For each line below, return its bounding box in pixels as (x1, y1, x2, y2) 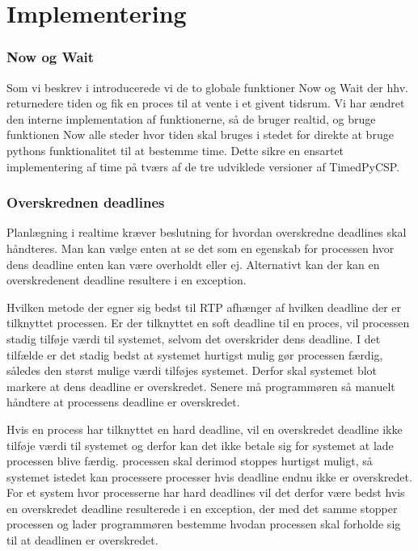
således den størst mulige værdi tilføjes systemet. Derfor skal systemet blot (6, 362, 378, 379)
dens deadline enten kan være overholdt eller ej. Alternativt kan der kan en (6, 255, 380, 272)
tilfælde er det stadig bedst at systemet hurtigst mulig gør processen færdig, (6, 346, 383, 363)
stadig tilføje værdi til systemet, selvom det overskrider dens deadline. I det (6, 330, 381, 347)
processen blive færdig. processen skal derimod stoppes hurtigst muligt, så (6, 452, 373, 469)
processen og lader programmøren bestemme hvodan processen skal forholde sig (6, 515, 401, 532)
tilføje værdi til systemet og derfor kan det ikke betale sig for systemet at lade (6, 436, 394, 453)
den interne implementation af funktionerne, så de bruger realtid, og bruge (6, 110, 376, 127)
